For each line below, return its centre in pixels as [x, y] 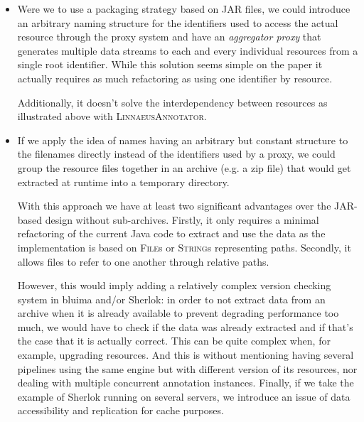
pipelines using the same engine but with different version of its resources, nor [187, 368]
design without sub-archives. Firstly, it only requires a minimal [182, 219]
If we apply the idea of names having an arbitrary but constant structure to [183, 140]
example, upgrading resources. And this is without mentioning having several [186, 355]
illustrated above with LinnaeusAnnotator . [112, 116]
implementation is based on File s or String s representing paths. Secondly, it [184, 247]
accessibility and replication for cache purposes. [121, 410]
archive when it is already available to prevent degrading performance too [178, 313]
